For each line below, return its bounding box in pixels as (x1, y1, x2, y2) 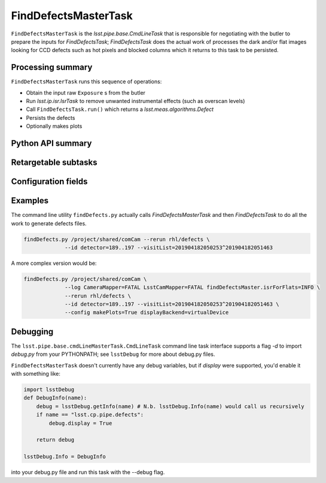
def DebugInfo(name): (23, 394, 87, 402)
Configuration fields (11, 177, 88, 187)
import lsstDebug (23, 387, 75, 393)
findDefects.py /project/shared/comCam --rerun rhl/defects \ (23, 236, 210, 243)
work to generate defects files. (11, 219, 87, 227)
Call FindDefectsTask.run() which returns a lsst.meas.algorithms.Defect (26, 105, 214, 113)
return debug (36, 436, 75, 443)
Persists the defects (26, 114, 75, 121)
